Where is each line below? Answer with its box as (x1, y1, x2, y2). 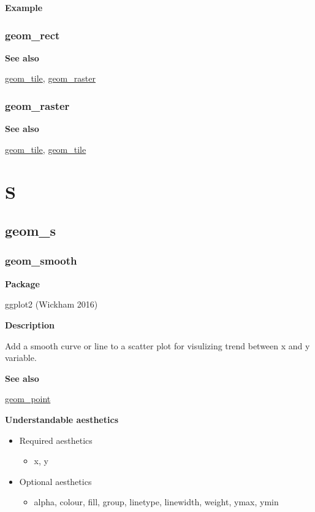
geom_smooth (5, 253, 77, 268)
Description (5, 318, 55, 331)
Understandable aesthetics (5, 413, 118, 425)
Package (5, 277, 40, 290)
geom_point (5, 392, 51, 405)
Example (5, 1, 43, 14)
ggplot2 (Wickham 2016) (5, 298, 98, 311)
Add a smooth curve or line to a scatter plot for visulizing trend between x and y (5, 339, 310, 352)
